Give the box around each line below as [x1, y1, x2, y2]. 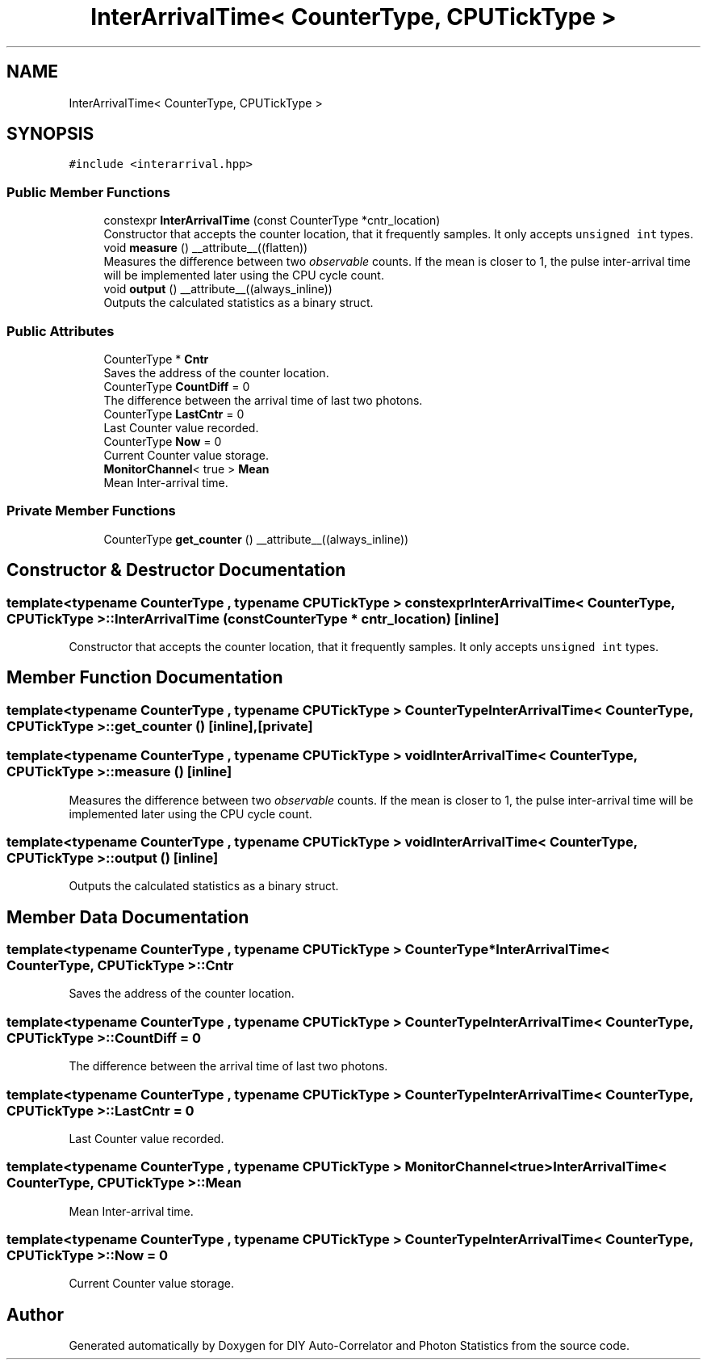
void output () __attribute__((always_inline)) [103, 282, 333, 296]
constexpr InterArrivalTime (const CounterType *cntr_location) [103, 213, 441, 228]
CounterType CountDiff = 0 [103, 379, 250, 393]
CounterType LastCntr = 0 [103, 406, 245, 421]
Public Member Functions [6, 183, 170, 200]
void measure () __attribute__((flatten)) [103, 241, 308, 255]
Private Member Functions [6, 502, 176, 519]
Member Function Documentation [6, 667, 283, 688]
